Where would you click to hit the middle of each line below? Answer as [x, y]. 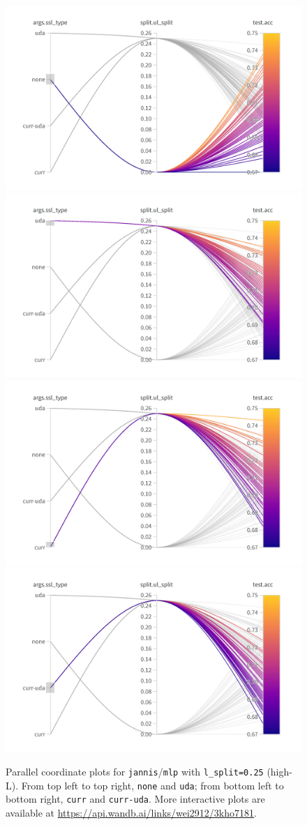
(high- [279, 772]
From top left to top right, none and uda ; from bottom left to [152, 785]
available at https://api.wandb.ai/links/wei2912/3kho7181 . [131, 813]
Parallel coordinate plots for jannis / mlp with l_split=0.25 [135, 772]
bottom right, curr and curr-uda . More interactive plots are [135, 799]
